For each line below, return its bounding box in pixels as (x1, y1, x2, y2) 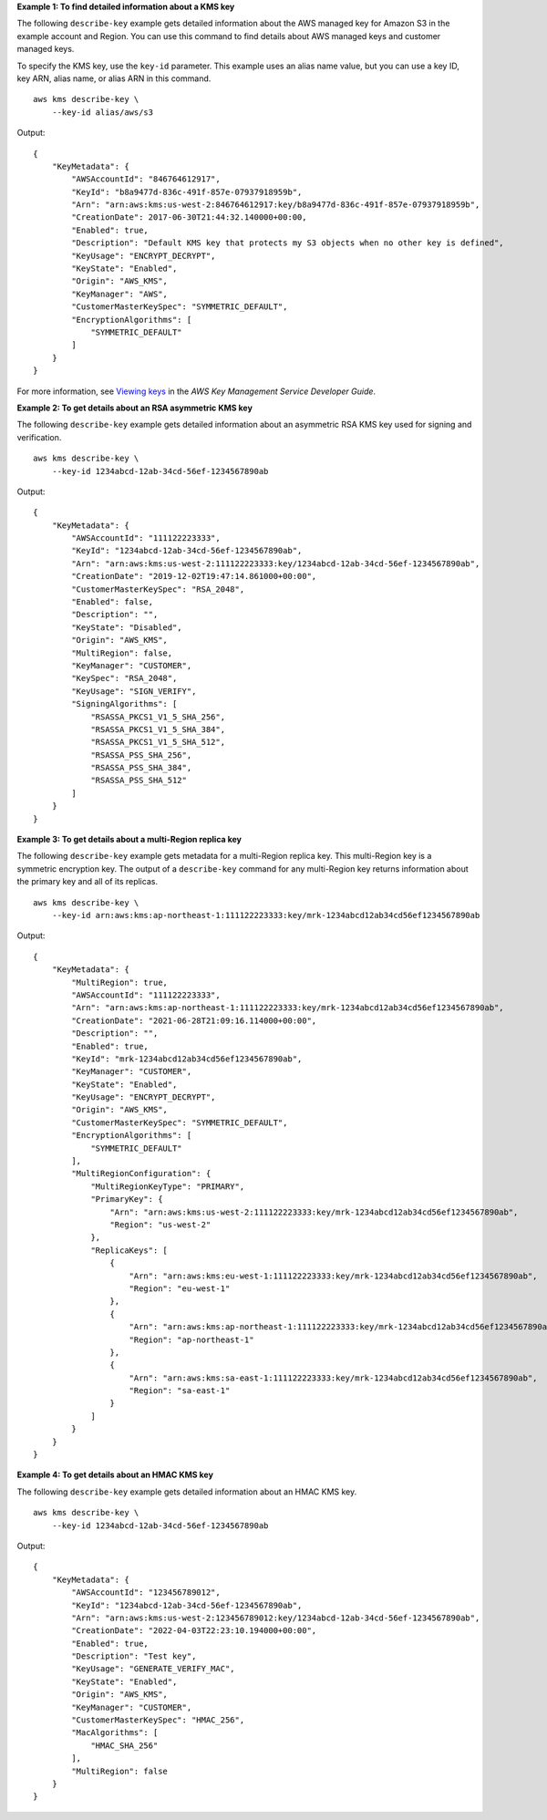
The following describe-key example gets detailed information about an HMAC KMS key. (16, 1486, 357, 1497)
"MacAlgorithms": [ (71, 1728, 159, 1738)
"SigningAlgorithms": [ (71, 698, 178, 709)
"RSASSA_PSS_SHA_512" (90, 775, 187, 786)
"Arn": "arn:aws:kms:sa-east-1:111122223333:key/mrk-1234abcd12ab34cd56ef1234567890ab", (129, 1372, 538, 1383)
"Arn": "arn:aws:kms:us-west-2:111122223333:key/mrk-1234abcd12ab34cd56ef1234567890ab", (109, 1206, 519, 1217)
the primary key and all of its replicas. (16, 876, 159, 887)
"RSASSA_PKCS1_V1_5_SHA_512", (90, 737, 226, 748)
